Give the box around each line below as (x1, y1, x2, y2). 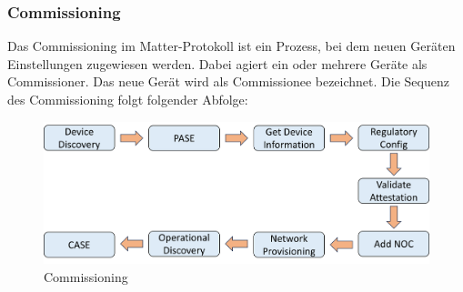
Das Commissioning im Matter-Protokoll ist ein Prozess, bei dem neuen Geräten (7, 36, 456, 55)
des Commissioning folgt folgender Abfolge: (7, 90, 248, 108)
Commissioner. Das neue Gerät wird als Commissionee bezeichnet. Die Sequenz (7, 72, 449, 91)
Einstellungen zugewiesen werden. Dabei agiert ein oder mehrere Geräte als (7, 54, 428, 73)
